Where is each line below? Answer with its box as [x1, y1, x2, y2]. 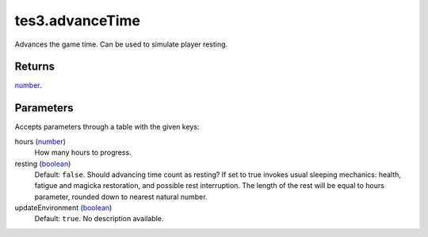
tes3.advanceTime [14, 12, 141, 29]
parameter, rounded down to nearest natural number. [34, 192, 208, 201]
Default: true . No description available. [34, 214, 164, 224]
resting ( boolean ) [14, 159, 71, 168]
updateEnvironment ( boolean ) [14, 203, 113, 213]
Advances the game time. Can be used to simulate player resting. [14, 39, 228, 49]
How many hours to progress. [34, 148, 132, 157]
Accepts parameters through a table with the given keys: [14, 122, 200, 132]
